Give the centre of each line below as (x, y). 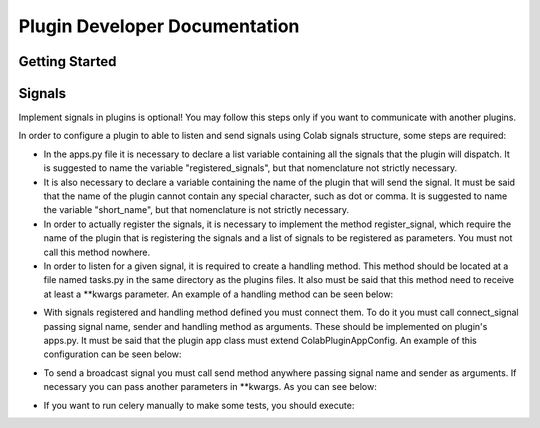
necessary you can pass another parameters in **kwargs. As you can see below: (210, 387)
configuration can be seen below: (112, 354)
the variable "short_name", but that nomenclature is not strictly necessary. (196, 210)
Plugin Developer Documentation (159, 26)
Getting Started (67, 61)
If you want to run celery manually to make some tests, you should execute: (199, 405)
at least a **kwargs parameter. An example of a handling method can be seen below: (218, 294)
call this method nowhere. (97, 252)
